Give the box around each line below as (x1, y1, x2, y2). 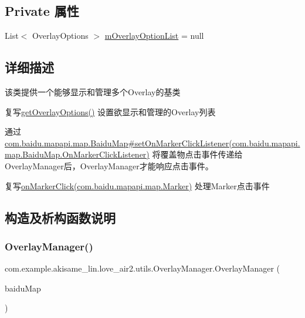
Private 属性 (5, 2, 79, 20)
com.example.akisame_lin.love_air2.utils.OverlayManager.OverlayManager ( (5, 262, 280, 275)
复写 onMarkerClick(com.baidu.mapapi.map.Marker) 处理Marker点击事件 (5, 179, 270, 192)
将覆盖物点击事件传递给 (152, 148, 243, 160)
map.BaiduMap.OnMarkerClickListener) (5, 148, 150, 160)
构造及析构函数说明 (5, 208, 116, 226)
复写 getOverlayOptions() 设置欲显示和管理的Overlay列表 (5, 105, 216, 118)
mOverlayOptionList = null (104, 29, 204, 42)
